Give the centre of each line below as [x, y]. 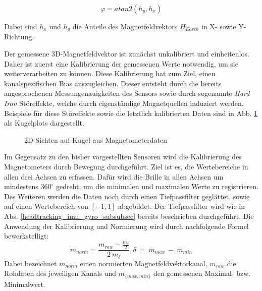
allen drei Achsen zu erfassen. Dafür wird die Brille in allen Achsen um [114, 176]
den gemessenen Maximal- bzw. [202, 273]
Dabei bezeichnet [31, 263]
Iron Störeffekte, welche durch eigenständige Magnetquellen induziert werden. [124, 103]
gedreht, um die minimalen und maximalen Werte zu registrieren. [157, 186]
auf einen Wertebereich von [46, 206]
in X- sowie [219, 26]
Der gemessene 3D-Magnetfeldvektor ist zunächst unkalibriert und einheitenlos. [127, 54]
